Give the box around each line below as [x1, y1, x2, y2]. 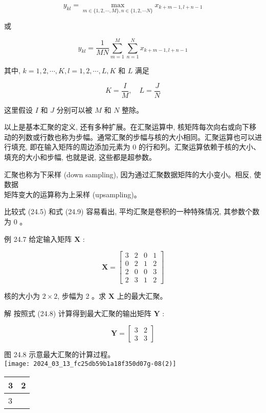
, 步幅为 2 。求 [57, 291, 106, 301]
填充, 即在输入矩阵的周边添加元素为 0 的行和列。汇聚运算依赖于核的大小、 [11, 141, 260, 152]
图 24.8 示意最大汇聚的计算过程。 [4, 349, 115, 360]
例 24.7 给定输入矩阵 [4, 233, 72, 244]
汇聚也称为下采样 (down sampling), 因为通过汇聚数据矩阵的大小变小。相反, [4, 169, 252, 179]
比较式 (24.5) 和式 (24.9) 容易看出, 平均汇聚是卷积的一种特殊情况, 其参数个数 [4, 206, 260, 217]
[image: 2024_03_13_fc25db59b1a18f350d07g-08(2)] [4, 360, 176, 368]
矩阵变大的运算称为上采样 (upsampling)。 [4, 189, 141, 199]
